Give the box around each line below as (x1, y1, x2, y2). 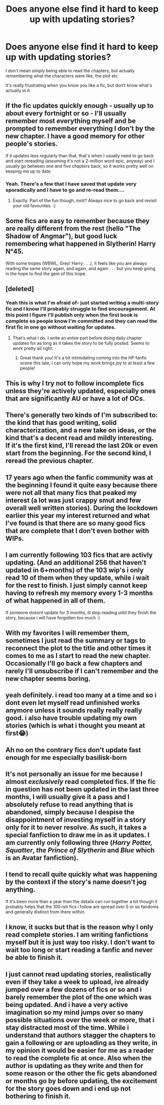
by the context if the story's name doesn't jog (5, 878, 147, 886)
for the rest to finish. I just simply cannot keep (5, 581, 147, 590)
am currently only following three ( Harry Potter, (5, 839, 153, 847)
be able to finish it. (5, 953, 63, 962)
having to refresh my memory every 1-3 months (5, 589, 153, 597)
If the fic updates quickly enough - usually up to (5, 101, 154, 110)
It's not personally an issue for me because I (5, 770, 143, 778)
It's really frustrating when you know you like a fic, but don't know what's (5, 82, 152, 88)
